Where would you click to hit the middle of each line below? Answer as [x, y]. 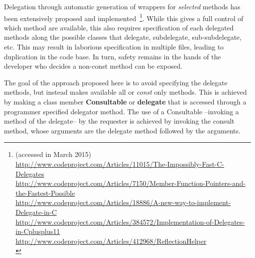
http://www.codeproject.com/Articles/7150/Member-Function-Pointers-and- [130, 183]
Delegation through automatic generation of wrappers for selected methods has [122, 6]
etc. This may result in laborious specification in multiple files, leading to [114, 47]
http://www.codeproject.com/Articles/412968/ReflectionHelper [111, 241]
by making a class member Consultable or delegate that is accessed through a [125, 102]
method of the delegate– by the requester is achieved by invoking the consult [119, 121]
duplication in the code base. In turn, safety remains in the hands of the [113, 56]
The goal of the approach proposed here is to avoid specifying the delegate [116, 82]
